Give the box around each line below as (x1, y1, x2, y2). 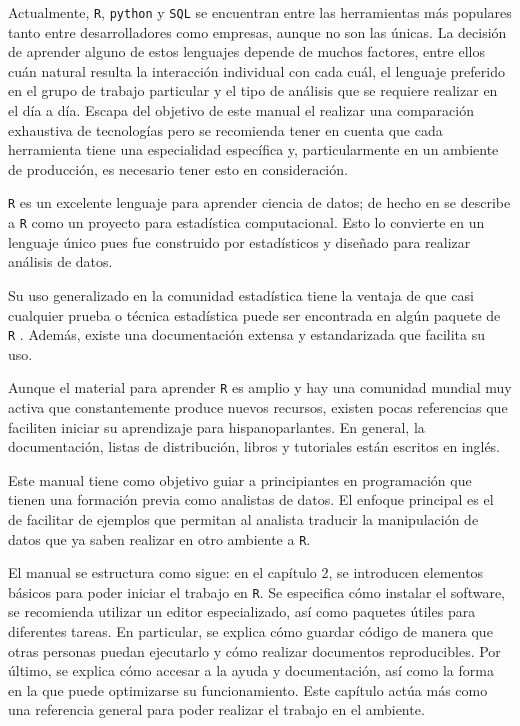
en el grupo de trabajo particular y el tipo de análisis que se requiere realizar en (8, 80, 498, 101)
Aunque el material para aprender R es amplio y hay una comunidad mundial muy (8, 377, 512, 398)
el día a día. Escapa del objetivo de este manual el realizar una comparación (8, 100, 474, 121)
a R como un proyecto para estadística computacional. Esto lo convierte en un (8, 212, 485, 233)
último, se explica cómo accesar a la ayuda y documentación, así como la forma (8, 660, 494, 681)
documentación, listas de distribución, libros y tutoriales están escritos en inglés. (8, 436, 501, 457)
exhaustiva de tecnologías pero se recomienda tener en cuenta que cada (8, 119, 443, 140)
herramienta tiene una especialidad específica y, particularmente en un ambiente (8, 139, 499, 160)
